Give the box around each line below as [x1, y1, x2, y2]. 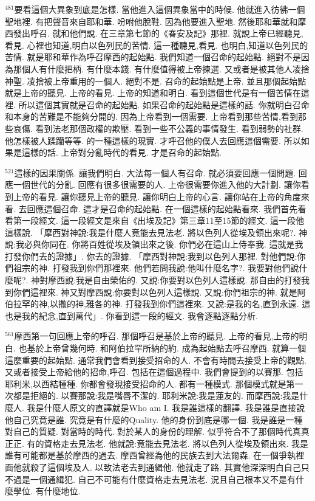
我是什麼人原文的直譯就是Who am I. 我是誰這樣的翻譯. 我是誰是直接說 [27, 401, 305, 413]
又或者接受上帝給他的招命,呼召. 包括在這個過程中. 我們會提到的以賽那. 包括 [5, 365, 303, 378]
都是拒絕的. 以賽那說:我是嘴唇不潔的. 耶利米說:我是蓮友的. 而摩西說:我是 [13, 389, 300, 402]
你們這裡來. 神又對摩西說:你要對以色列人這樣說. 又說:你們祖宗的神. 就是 [13, 285, 297, 298]
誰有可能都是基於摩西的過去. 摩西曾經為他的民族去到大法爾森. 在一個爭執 [5, 449, 296, 461]
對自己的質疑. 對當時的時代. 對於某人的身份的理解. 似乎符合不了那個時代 [5, 425, 293, 438]
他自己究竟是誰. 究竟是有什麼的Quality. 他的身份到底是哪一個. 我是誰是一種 [5, 413, 303, 426]
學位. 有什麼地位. [13, 485, 81, 497]
